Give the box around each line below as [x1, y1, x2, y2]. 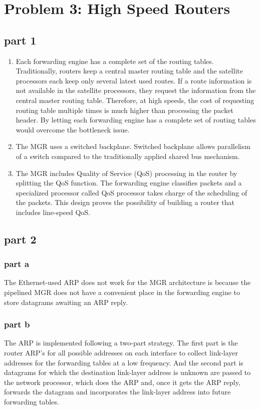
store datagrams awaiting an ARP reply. [4, 296, 128, 307]
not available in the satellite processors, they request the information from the [16, 85, 256, 95]
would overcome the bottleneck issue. [16, 124, 130, 134]
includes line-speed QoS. [16, 206, 91, 217]
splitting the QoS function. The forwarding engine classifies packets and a [16, 177, 242, 188]
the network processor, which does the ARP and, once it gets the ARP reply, [4, 376, 240, 387]
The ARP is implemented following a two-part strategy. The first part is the [4, 337, 238, 348]
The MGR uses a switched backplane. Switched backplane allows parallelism [16, 141, 250, 151]
